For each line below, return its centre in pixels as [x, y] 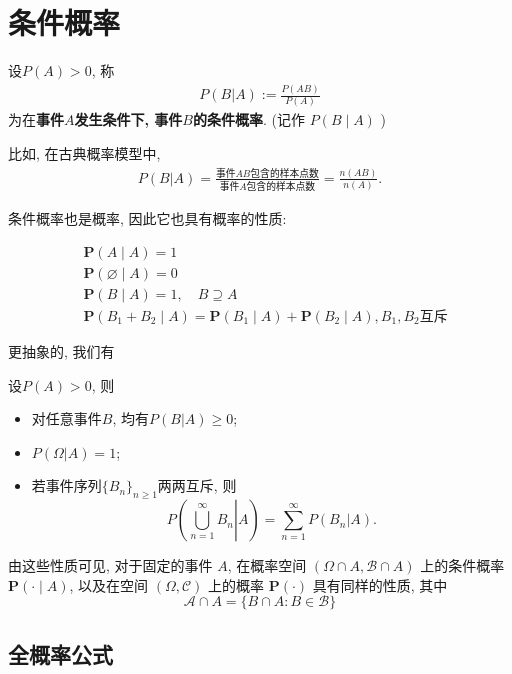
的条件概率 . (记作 [248, 119]
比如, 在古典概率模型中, [84, 152]
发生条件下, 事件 [128, 119]
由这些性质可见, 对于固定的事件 [110, 565]
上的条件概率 [462, 565]
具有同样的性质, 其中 [380, 584]
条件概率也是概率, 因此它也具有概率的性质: [147, 218]
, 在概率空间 [267, 565]
